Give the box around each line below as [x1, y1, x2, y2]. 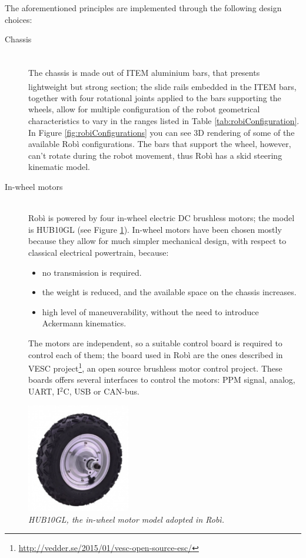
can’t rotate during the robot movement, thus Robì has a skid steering [28, 149, 282, 161]
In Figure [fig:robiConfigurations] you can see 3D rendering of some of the [28, 126, 295, 138]
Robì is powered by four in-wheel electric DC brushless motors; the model [28, 212, 295, 224]
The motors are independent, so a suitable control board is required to [28, 336, 282, 349]
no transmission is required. [42, 266, 142, 278]
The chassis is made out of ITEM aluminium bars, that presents [28, 66, 260, 79]
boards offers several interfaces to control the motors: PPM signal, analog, [28, 373, 295, 386]
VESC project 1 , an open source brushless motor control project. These [28, 360, 282, 374]
